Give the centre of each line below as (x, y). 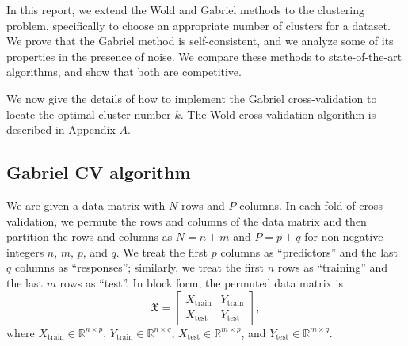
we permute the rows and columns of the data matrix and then (214, 221)
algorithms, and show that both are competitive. (124, 72)
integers (25, 251)
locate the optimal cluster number (89, 114)
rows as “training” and (333, 267)
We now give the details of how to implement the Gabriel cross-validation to (192, 98)
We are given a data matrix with (86, 205)
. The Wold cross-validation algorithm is (278, 114)
